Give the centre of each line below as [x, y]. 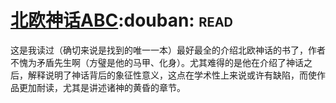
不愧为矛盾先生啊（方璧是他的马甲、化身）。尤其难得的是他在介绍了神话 [157, 62]
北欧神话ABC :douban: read [122, 20]
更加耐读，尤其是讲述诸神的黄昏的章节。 [102, 87]
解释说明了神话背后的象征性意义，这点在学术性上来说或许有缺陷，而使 [172, 75]
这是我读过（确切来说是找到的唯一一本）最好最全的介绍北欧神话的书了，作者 [168, 50]
